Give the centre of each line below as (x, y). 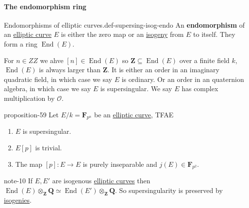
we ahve (52, 60)
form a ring (21, 43)
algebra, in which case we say (48, 88)
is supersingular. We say (136, 88)
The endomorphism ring (45, 6)
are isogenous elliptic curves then (101, 181)
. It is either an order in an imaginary (163, 70)
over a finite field (204, 60)
